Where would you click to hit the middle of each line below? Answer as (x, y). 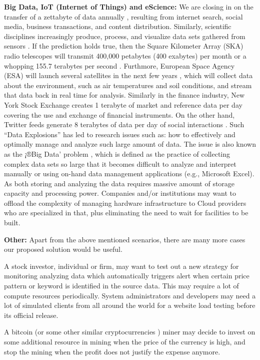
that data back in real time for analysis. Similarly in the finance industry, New (124, 95)
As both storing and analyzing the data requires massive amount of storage (119, 183)
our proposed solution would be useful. (63, 249)
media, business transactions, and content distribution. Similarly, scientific (118, 26)
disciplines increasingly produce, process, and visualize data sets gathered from (125, 36)
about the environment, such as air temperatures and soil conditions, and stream (128, 85)
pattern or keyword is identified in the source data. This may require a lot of (121, 286)
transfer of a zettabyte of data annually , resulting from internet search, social (123, 16)
